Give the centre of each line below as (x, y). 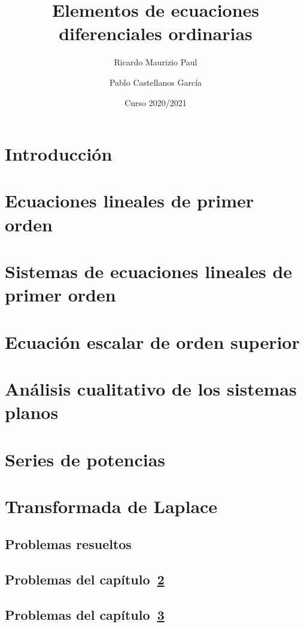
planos (32, 412)
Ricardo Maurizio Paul (156, 62)
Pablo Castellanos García (156, 82)
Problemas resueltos (68, 544)
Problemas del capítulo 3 (85, 615)
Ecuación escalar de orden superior (152, 341)
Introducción (59, 154)
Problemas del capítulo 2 (85, 579)
